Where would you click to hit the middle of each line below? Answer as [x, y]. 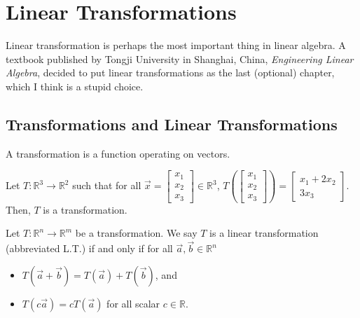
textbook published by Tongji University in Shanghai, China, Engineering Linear [180, 58]
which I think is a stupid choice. [75, 86]
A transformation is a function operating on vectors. [118, 153]
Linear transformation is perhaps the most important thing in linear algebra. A [176, 45]
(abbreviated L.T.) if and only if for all [89, 248]
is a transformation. [85, 209]
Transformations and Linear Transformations [172, 124]
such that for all [107, 185]
